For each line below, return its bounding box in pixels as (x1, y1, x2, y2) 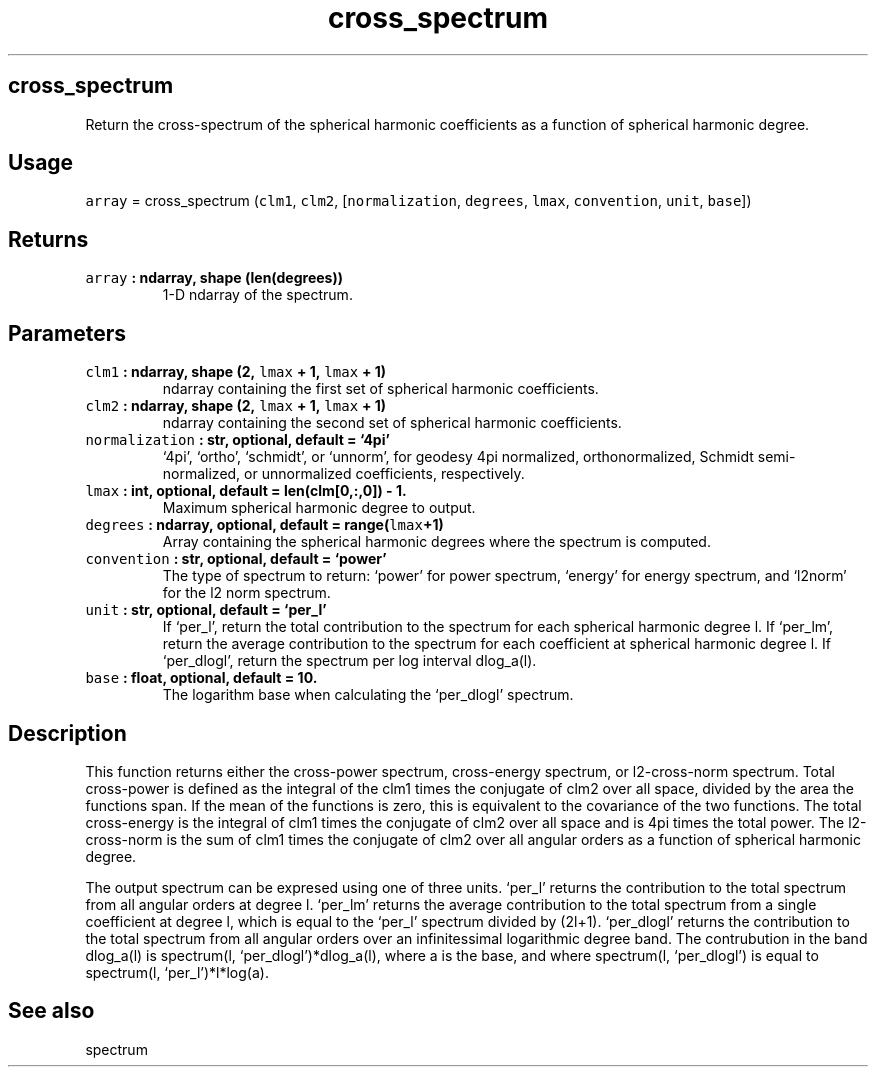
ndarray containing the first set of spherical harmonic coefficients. (162, 380, 599, 398)
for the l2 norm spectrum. (162, 584, 331, 602)
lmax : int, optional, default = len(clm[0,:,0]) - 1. (85, 482, 407, 500)
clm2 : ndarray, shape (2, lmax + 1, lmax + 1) (85, 397, 387, 415)
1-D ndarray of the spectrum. (162, 286, 353, 304)
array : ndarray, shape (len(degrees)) (85, 269, 343, 287)
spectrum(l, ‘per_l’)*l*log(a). (85, 963, 269, 981)
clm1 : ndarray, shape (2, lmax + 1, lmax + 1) (85, 363, 387, 381)
